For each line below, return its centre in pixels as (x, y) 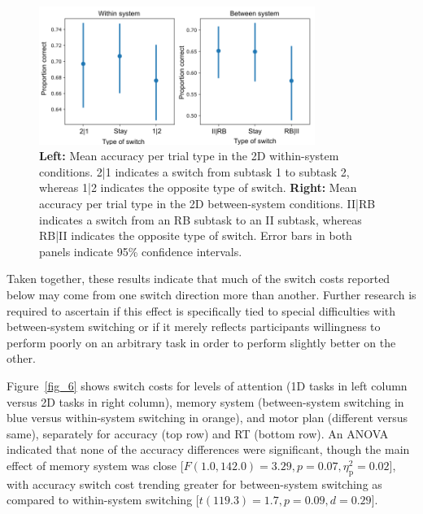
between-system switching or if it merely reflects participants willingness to (194, 327)
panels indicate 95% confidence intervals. (141, 251)
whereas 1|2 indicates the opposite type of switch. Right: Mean (198, 187)
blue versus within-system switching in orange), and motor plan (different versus (207, 418)
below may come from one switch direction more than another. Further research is (211, 294)
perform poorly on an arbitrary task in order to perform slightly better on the (201, 342)
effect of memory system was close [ (95, 465)
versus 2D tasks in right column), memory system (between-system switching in (205, 401)
